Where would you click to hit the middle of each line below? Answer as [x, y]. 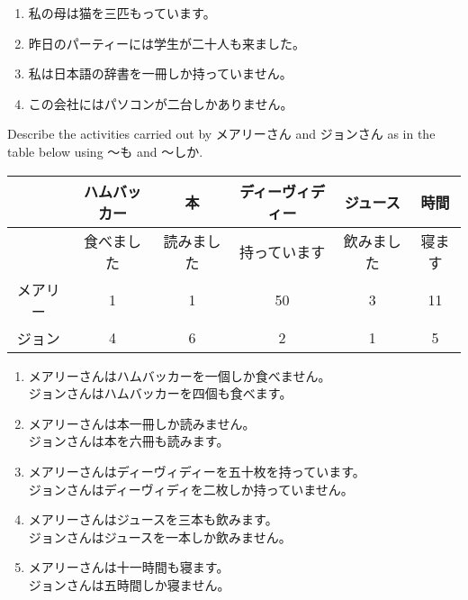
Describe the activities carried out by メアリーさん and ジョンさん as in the [221, 134]
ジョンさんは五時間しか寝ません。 [129, 584]
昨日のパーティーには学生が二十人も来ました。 [166, 43]
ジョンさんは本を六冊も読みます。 [129, 441]
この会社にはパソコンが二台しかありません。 [161, 103]
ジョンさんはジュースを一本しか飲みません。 [160, 536]
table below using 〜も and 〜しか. [105, 151]
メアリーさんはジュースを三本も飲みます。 [153, 519]
